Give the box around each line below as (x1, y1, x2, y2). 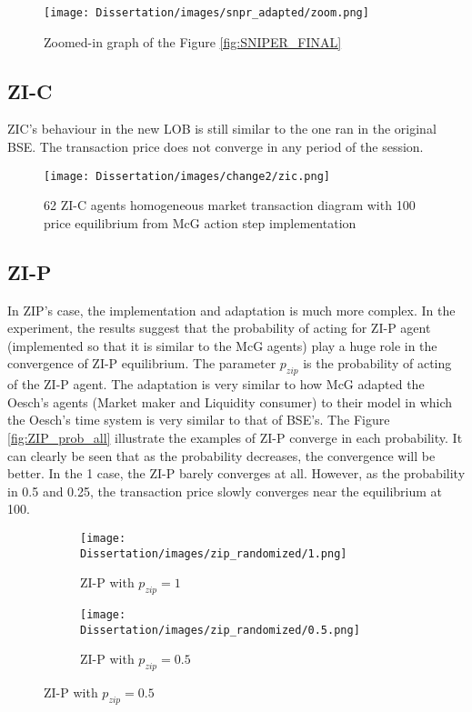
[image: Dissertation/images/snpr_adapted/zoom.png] (44, 6, 369, 19)
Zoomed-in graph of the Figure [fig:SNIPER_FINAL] (44, 32, 342, 51)
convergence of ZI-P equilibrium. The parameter (7, 354, 276, 373)
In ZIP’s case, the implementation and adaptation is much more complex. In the (7, 300, 456, 319)
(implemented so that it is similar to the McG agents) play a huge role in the (7, 336, 437, 355)
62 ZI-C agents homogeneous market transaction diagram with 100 (44, 196, 416, 215)
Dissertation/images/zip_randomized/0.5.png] (80, 623, 360, 637)
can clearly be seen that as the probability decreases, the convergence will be (7, 446, 436, 465)
